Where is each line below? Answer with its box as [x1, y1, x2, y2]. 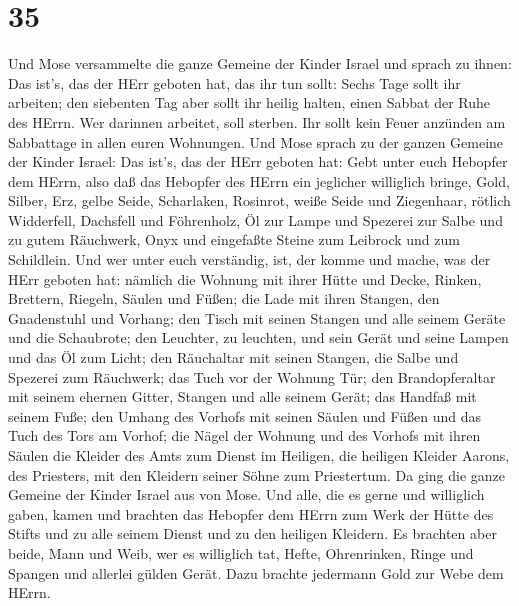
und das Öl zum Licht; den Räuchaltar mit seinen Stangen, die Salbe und [8, 347, 459, 368]
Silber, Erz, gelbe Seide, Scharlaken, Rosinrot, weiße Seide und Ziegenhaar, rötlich [8, 190, 511, 211]
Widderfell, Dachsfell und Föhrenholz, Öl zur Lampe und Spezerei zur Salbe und [8, 209, 503, 230]
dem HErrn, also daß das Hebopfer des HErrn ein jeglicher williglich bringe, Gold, [8, 170, 510, 191]
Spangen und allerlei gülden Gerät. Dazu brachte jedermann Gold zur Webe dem [8, 562, 504, 583]
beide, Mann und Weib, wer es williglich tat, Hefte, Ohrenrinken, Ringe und [8, 542, 474, 563]
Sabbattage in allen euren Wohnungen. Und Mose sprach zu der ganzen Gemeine [8, 131, 504, 152]
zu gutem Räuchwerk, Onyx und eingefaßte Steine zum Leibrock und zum [8, 229, 460, 250]
